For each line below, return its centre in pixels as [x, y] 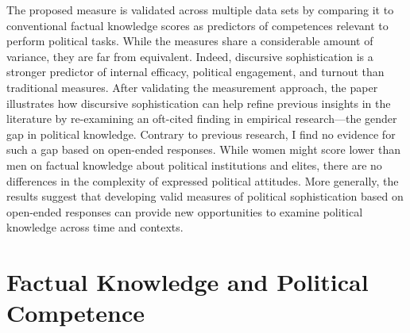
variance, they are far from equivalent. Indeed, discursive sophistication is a [190, 56]
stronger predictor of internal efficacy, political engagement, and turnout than [195, 72]
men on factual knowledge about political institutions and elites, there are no [194, 165]
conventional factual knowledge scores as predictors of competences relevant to [197, 25]
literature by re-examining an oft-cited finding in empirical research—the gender [202, 119]
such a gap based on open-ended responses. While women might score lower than [203, 149]
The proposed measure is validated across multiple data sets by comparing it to [200, 10]
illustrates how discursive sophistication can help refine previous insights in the [199, 103]
